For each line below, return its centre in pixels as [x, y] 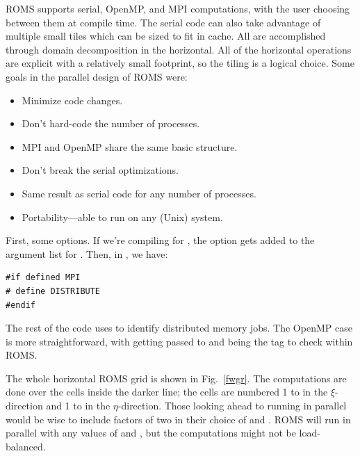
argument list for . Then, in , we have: [87, 253]
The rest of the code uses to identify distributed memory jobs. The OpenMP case [179, 328]
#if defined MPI [43, 278]
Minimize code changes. [72, 100]
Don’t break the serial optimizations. [100, 170]
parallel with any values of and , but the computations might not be [151, 433]
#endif [21, 305]
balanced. [26, 446]
